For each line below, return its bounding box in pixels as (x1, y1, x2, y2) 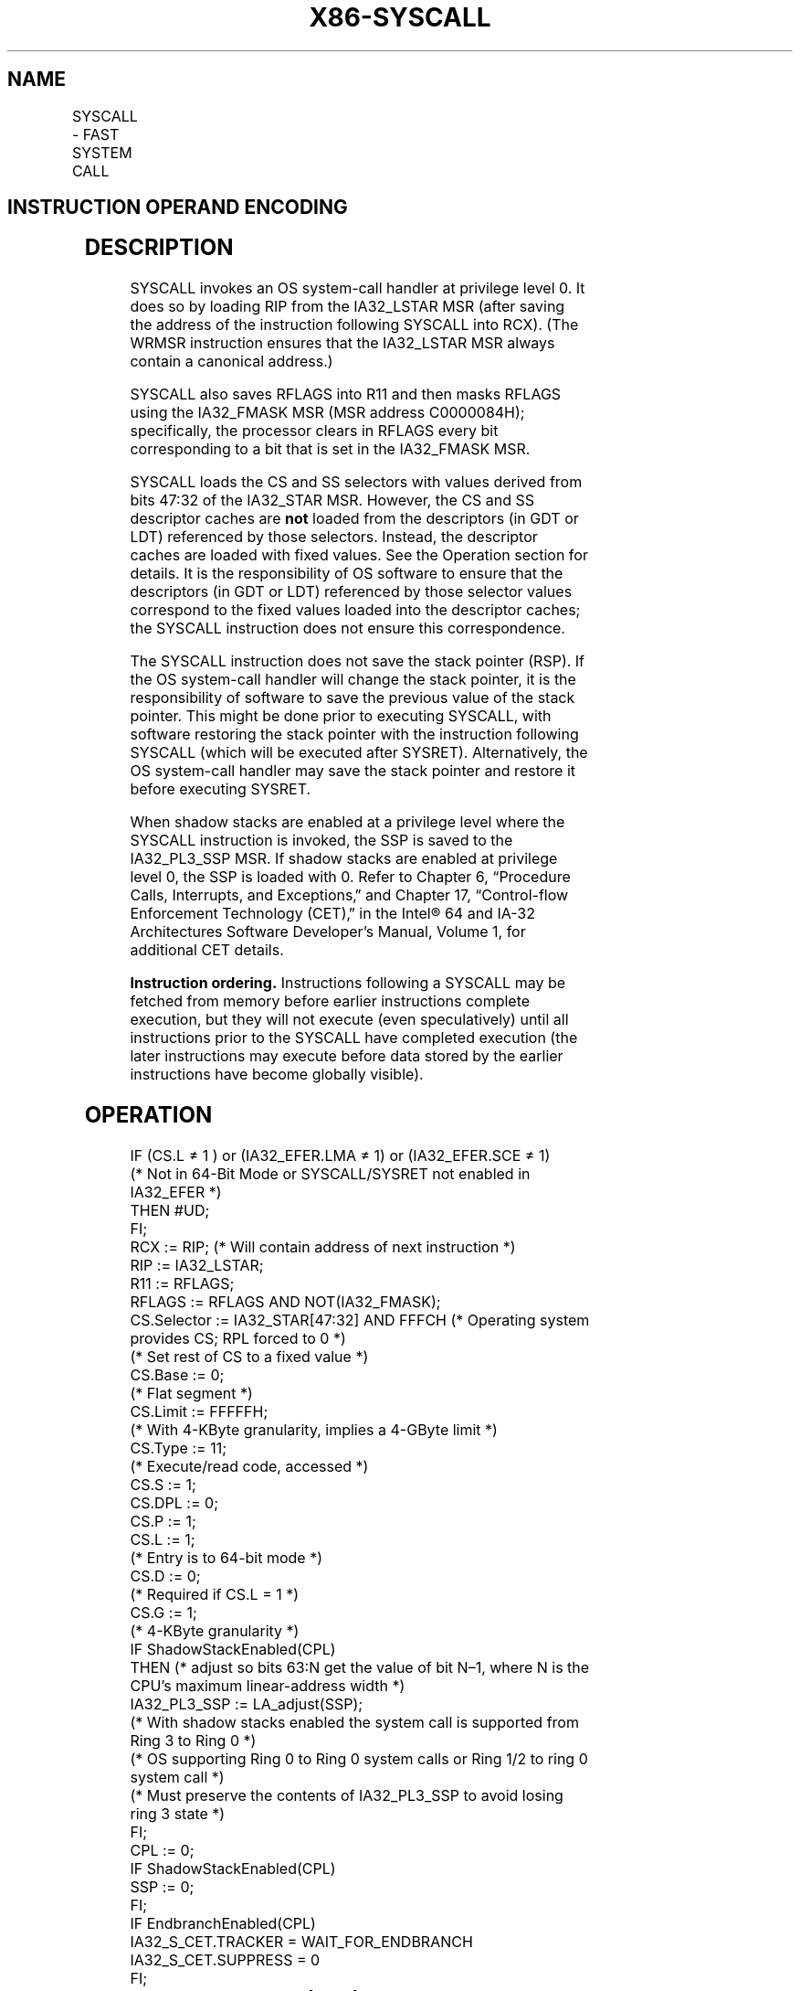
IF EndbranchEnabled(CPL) (130, 1914, 316, 1933)
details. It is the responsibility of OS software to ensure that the (130, 564, 563, 583)
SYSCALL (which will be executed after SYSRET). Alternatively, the (130, 743, 588, 762)
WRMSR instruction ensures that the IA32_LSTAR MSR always (130, 334, 555, 353)
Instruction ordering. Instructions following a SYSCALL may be (130, 974, 566, 993)
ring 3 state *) (130, 1805, 226, 1824)
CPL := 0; (130, 1841, 195, 1860)
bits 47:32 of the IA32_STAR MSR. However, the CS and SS (130, 491, 535, 510)
